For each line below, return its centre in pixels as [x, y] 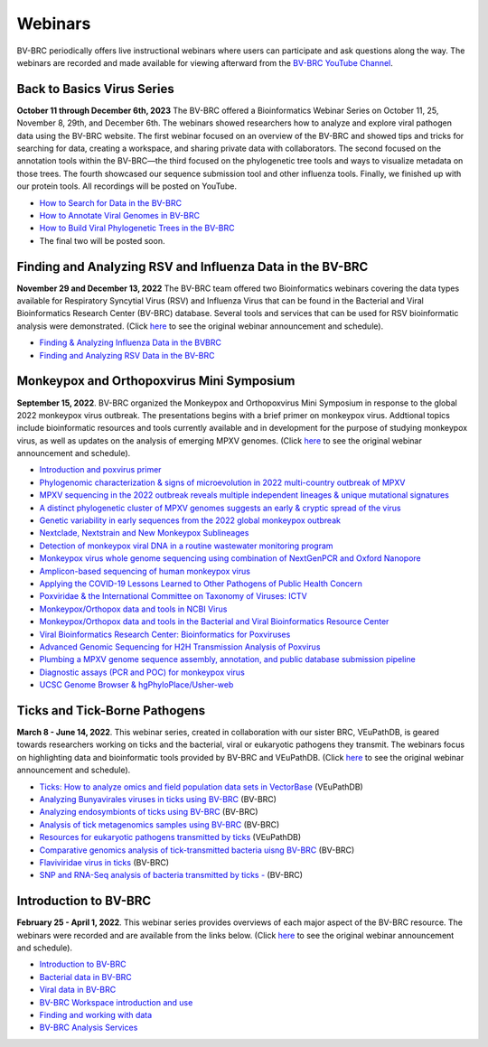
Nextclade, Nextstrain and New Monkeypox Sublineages [144, 533]
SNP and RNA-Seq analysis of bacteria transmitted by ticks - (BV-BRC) [171, 875]
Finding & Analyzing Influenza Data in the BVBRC [130, 342]
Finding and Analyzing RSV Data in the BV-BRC [127, 355]
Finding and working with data [96, 1014]
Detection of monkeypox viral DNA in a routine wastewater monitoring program [186, 546]
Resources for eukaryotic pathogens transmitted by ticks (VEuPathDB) [170, 837]
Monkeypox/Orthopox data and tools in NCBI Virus [133, 609]
